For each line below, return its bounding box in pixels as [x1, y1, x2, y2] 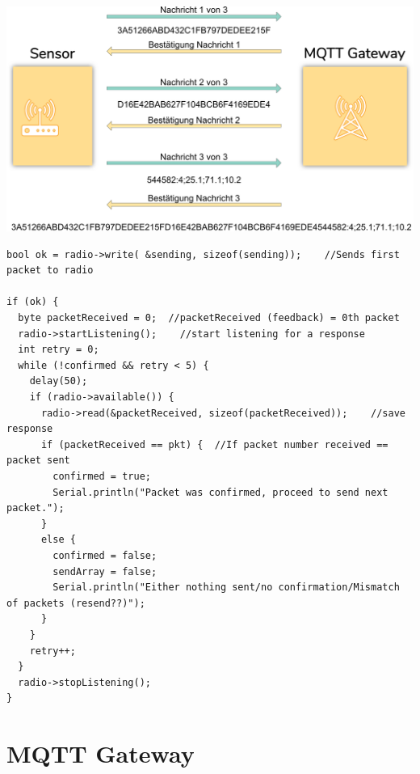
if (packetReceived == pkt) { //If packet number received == [40, 438, 388, 450]
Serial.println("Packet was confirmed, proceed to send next [52, 486, 388, 498]
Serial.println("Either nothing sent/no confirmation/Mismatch [52, 582, 400, 594]
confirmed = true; [52, 470, 151, 482]
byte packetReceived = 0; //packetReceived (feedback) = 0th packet [18, 312, 400, 324]
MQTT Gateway [6, 737, 195, 770]
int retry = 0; [18, 344, 99, 356]
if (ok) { [6, 296, 59, 308]
